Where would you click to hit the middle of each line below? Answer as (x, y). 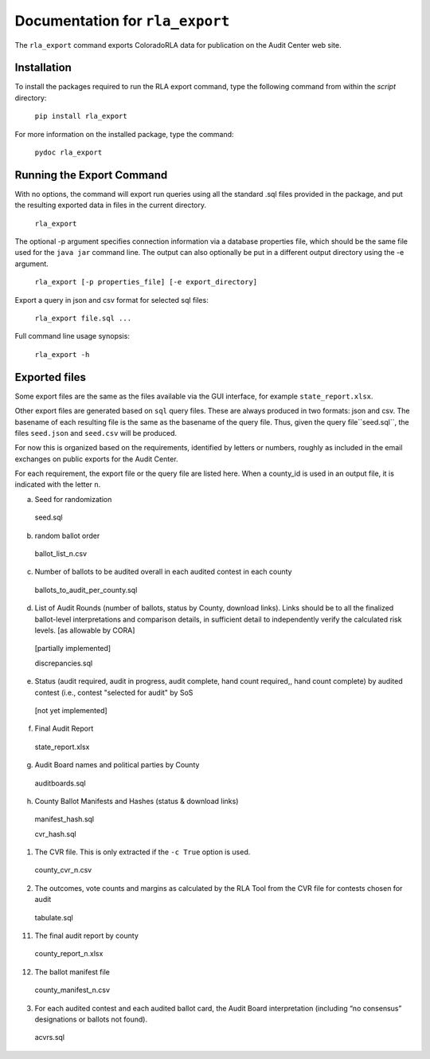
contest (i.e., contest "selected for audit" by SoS (114, 692)
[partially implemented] (73, 649)
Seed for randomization (73, 499)
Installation (43, 68)
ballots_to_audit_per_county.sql (86, 590)
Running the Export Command (91, 175)
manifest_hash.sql (64, 819)
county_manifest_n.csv (72, 990)
